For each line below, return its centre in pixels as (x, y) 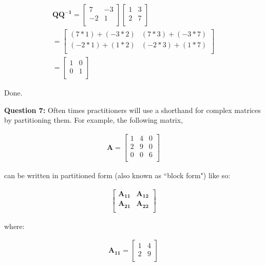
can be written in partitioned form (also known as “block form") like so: (117, 175)
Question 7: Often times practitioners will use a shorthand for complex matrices (132, 110)
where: (14, 226)
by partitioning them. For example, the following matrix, (94, 120)
